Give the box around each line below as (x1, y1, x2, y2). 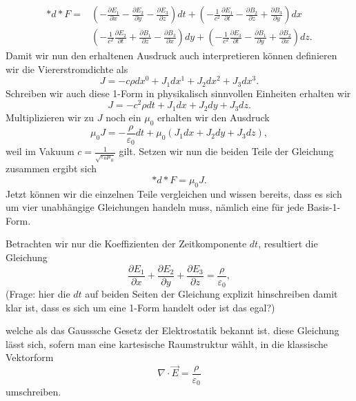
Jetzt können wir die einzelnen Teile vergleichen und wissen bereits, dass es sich (6, 186, 342, 200)
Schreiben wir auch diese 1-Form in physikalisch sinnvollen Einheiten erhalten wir (6, 85, 351, 100)
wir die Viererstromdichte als (6, 61, 128, 76)
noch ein (106, 110, 141, 124)
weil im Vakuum (6, 144, 75, 158)
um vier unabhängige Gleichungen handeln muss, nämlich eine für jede (6, 200, 304, 214)
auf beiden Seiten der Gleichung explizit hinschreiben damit (85, 287, 338, 301)
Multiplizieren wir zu (6, 110, 95, 124)
